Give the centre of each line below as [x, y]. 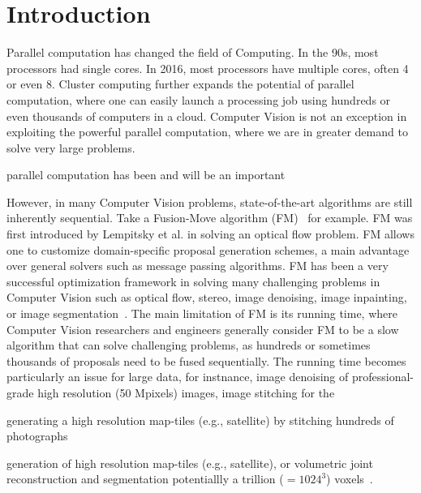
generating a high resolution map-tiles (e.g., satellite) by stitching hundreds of [200, 420]
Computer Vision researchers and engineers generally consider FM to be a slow [203, 329]
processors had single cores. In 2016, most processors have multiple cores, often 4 [208, 68]
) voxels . [350, 479]
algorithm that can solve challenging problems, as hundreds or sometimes [189, 345]
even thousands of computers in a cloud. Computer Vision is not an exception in [207, 116]
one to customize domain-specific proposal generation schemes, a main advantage [208, 249]
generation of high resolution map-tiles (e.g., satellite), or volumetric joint [190, 463]
